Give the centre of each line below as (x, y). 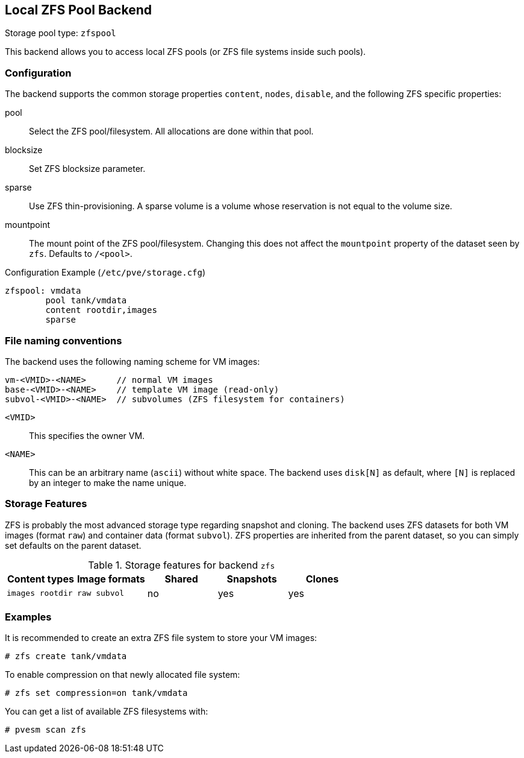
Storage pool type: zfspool (61, 33)
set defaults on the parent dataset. (73, 545)
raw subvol (101, 593)
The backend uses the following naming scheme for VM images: (133, 361)
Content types (41, 579)
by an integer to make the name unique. (108, 482)
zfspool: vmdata (43, 291)
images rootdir (40, 593)
